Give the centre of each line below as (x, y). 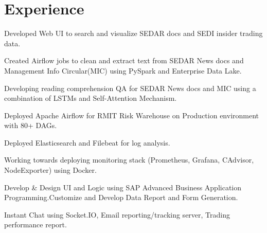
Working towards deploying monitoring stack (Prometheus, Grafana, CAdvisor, (129, 160)
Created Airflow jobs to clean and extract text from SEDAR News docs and (124, 60)
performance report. (35, 225)
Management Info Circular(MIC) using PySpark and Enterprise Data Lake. (123, 70)
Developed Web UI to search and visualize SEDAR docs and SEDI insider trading (133, 33)
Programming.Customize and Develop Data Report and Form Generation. (121, 197)
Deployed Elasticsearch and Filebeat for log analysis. (87, 142)
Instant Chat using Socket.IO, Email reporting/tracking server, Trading (117, 214)
